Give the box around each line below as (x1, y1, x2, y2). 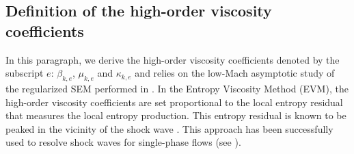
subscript (5, 66, 44, 80)
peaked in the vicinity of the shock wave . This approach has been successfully (5, 121, 333, 136)
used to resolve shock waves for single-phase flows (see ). (5, 135, 241, 149)
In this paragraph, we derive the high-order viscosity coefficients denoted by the (5, 52, 340, 66)
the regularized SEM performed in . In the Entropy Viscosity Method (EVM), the (5, 81, 349, 95)
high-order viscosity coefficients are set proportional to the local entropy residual (5, 94, 343, 109)
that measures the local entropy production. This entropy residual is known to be (5, 108, 346, 123)
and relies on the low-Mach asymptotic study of (135, 66, 335, 80)
